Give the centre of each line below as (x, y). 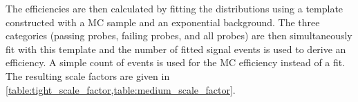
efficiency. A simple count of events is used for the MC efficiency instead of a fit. (176, 62)
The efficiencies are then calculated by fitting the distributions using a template (175, 8)
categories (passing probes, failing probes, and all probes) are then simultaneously (179, 35)
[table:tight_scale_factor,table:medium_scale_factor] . (121, 89)
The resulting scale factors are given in (88, 75)
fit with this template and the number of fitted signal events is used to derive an (176, 49)
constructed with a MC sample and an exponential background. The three (163, 22)
